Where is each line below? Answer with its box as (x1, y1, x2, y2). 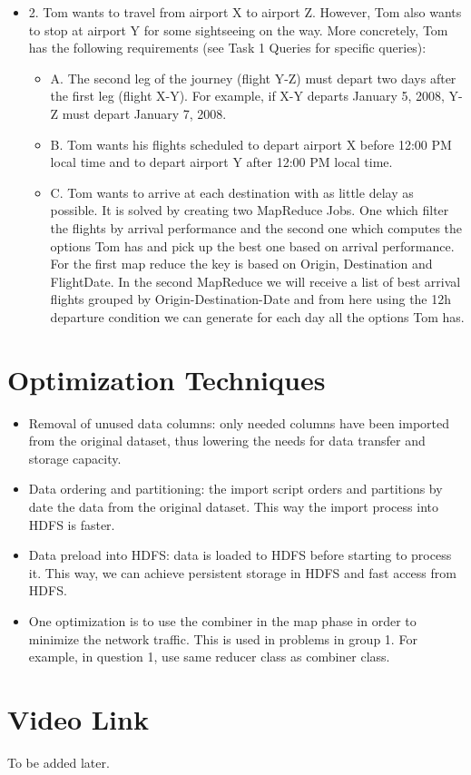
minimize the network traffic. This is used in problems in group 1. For (28, 629, 417, 648)
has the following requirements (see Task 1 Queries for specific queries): (28, 38, 427, 57)
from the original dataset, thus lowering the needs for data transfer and (28, 431, 426, 450)
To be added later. (7, 752, 110, 771)
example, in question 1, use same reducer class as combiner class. (28, 647, 390, 666)
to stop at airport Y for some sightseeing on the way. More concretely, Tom (28, 20, 448, 39)
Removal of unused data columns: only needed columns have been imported (28, 413, 450, 432)
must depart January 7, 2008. (62, 103, 227, 123)
